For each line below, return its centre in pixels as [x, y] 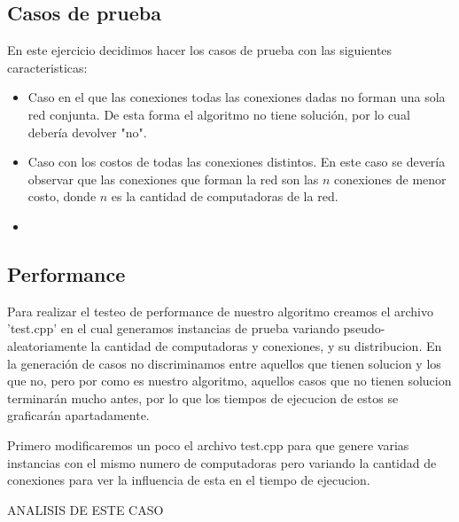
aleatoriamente [47, 345]
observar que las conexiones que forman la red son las [173, 179]
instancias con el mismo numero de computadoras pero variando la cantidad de [222, 462]
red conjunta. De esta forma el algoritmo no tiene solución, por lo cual [219, 114]
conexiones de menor [390, 179]
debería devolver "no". [87, 132]
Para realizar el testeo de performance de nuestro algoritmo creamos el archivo [220, 311]
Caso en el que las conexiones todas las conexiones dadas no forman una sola [237, 97]
